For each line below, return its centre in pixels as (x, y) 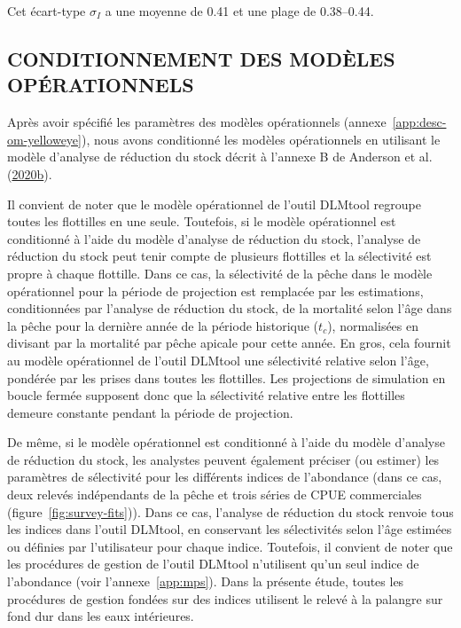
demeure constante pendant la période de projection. (150, 412)
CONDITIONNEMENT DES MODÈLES (201, 58)
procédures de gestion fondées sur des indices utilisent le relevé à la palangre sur (225, 598)
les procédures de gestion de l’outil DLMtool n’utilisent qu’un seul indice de (213, 564)
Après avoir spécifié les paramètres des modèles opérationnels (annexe (197, 122)
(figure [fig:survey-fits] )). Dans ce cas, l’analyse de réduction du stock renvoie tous (230, 511)
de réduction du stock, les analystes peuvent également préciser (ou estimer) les (223, 459)
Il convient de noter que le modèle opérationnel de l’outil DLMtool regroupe (214, 204)
